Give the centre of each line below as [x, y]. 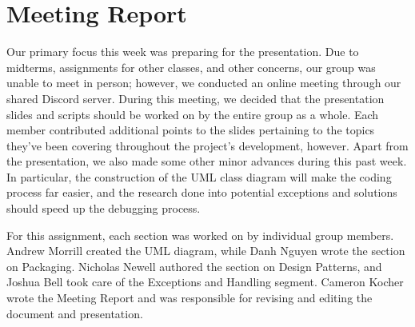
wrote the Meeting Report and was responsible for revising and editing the [190, 298]
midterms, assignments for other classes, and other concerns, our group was [191, 67]
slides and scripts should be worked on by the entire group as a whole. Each [193, 114]
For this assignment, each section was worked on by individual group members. [200, 235]
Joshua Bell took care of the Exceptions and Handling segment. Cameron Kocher [205, 282]
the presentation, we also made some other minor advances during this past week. [207, 161]
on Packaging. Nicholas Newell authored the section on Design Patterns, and [194, 266]
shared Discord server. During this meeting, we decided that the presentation [196, 98]
